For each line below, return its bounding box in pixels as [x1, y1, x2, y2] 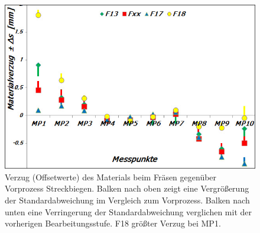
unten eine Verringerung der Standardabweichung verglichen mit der [5, 205, 252, 218]
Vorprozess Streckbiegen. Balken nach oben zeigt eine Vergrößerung [5, 182, 249, 195]
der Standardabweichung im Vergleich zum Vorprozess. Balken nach [5, 193, 250, 206]
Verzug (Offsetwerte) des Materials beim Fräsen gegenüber [5, 170, 217, 183]
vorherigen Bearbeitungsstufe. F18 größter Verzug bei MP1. [5, 217, 221, 229]
